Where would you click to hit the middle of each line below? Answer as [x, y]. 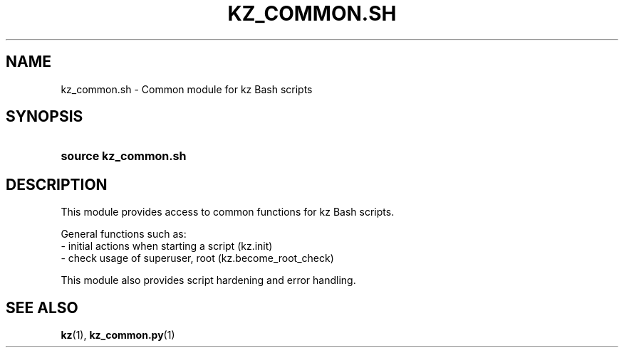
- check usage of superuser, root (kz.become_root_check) [197, 258]
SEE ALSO [42, 307]
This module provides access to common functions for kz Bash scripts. [228, 212]
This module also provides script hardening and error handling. [208, 280]
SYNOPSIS [45, 117]
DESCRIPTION [57, 184]
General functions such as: [124, 234]
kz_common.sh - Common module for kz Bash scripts [187, 89]
